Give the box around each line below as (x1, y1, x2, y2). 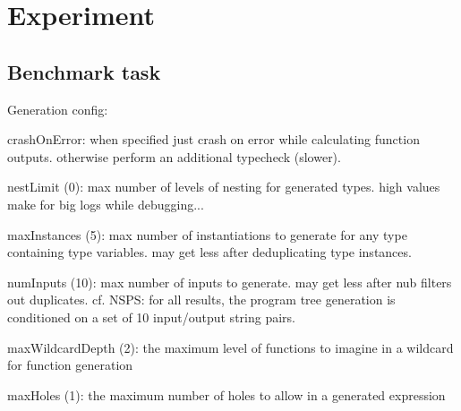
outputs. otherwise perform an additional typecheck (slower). (7, 147, 341, 166)
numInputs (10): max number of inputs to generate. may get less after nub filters (7, 272, 452, 291)
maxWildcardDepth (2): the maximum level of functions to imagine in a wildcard (7, 338, 454, 356)
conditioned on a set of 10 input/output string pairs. (7, 307, 295, 326)
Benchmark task (7, 57, 161, 85)
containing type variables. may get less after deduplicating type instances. (7, 243, 412, 261)
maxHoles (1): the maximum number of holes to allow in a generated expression (7, 385, 446, 404)
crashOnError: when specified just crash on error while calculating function (7, 130, 420, 149)
